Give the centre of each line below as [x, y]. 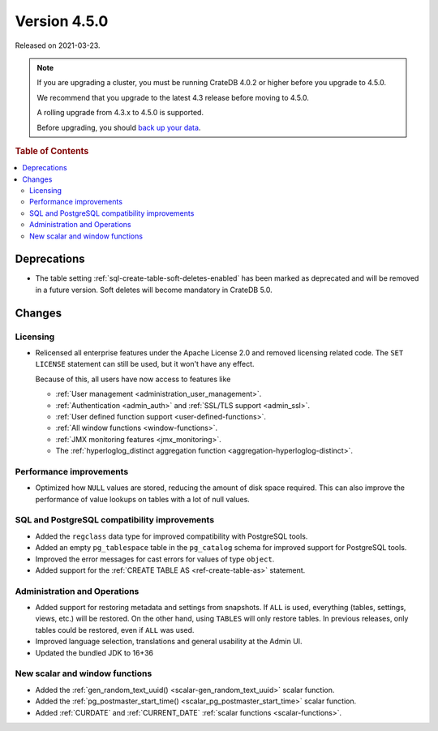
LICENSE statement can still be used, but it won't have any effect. [145, 364]
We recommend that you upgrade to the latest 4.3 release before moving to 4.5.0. [173, 97]
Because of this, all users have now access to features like [133, 379]
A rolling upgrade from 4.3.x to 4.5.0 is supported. [120, 113]
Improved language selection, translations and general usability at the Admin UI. [169, 642]
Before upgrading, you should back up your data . [119, 127]
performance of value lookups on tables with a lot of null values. [143, 499]
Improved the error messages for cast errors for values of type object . [155, 559]
